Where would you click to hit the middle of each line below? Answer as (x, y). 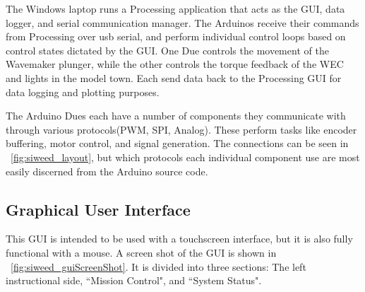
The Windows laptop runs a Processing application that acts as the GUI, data (175, 8)
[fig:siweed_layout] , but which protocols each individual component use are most (185, 157)
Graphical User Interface (98, 209)
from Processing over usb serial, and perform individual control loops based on (176, 36)
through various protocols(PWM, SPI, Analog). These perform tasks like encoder (181, 129)
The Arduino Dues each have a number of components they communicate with (176, 116)
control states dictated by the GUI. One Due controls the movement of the (167, 50)
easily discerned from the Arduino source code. (107, 171)
